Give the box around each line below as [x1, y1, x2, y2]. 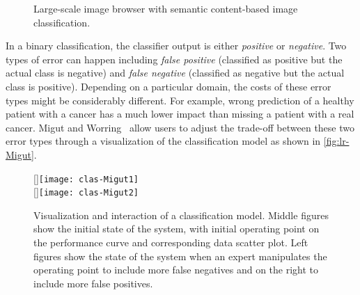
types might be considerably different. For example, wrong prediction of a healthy [6, 93, 354, 107]
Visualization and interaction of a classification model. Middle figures [33, 207, 329, 222]
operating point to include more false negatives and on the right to [33, 262, 319, 277]
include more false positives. [33, 276, 153, 290]
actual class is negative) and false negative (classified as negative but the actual [6, 65, 345, 80]
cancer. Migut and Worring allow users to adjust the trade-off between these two [6, 120, 354, 134]
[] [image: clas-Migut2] [33, 184, 139, 199]
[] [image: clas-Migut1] [33, 170, 139, 185]
